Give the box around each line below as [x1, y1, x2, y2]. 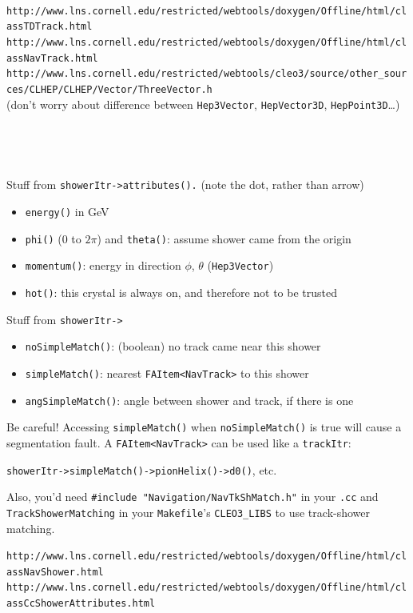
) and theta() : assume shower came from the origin [97, 230, 351, 246]
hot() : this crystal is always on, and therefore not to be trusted [25, 284, 338, 300]
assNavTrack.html [6, 52, 98, 64]
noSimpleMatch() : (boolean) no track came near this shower [25, 338, 321, 355]
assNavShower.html [6, 566, 104, 578]
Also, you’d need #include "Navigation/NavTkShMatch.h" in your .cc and [6, 488, 379, 505]
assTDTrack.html [6, 21, 93, 33]
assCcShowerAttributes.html [6, 598, 156, 610]
